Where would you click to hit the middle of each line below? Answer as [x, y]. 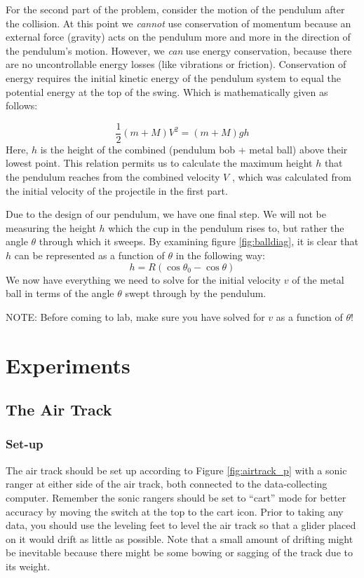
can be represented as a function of [89, 255]
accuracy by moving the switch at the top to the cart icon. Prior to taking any [175, 511]
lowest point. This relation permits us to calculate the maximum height [159, 163]
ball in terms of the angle [60, 293]
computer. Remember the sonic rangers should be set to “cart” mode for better [176, 497]
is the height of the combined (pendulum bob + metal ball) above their [194, 149]
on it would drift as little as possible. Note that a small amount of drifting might [180, 538]
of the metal [318, 279]
